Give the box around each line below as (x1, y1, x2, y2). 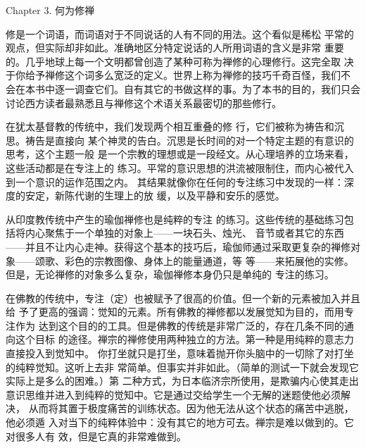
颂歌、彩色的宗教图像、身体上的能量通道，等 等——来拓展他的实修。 (34, 253, 354, 268)
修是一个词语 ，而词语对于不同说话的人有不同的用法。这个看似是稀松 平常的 (6, 26, 354, 41)
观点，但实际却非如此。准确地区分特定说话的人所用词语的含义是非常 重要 (6, 40, 344, 55)
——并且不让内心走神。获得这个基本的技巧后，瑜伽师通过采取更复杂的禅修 (6, 239, 351, 254)
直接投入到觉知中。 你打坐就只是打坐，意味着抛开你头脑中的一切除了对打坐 (6, 346, 354, 361)
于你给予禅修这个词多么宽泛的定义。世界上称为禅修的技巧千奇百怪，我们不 (6, 68, 351, 82)
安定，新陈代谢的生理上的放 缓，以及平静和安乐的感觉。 (25, 188, 285, 203)
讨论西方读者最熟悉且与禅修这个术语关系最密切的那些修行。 (6, 95, 282, 110)
